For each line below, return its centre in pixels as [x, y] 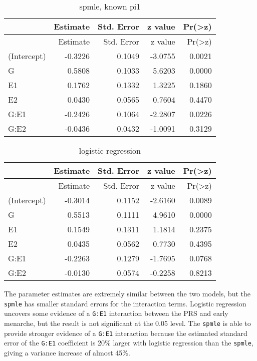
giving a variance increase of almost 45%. [67, 352]
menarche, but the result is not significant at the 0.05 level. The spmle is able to [127, 323]
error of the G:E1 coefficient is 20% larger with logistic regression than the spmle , [129, 343]
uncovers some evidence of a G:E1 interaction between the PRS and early [116, 313]
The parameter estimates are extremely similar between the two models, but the [127, 293]
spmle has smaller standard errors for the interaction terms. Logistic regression [125, 303]
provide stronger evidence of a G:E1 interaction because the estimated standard [126, 333]
